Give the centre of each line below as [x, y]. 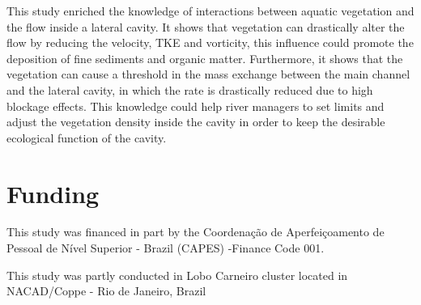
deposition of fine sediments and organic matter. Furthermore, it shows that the [205, 58]
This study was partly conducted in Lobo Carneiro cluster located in [177, 275]
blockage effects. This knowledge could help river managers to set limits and [196, 106]
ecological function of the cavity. [87, 137]
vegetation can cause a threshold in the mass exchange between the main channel [208, 74]
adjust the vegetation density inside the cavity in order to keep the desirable [196, 122]
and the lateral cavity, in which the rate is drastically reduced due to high [190, 89]
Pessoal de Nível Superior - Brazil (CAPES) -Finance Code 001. [166, 248]
